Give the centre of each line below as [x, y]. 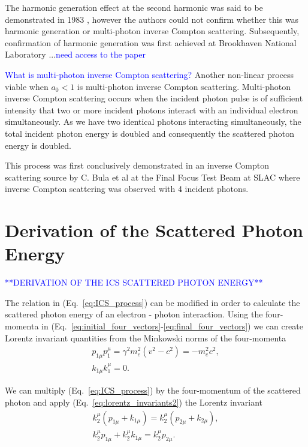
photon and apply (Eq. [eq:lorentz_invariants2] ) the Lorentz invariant [134, 402]
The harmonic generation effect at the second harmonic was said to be [134, 7]
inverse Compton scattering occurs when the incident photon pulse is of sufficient [154, 98]
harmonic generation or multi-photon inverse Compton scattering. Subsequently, [152, 31]
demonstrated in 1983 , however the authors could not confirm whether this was [152, 19]
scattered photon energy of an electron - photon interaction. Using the [134, 314]
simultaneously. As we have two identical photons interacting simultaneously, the [153, 121]
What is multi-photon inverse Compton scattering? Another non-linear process [150, 74]
